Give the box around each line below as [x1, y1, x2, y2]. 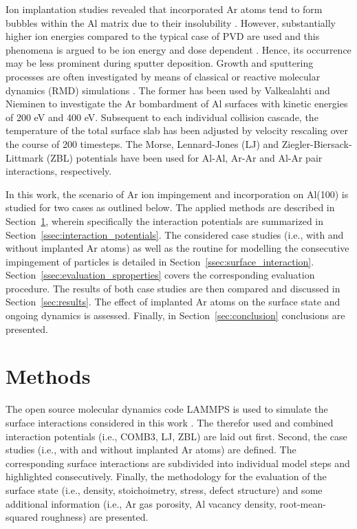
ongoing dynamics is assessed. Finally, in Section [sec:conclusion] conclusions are [6, 308, 345, 323]
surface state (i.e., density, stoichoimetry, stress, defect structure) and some [6, 482, 323, 497]
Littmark [6, 150, 44, 164]
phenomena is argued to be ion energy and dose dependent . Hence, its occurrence [6, 42, 351, 56]
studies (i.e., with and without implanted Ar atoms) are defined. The [6, 442, 296, 457]
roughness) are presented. [41, 510, 149, 524]
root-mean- [279, 496, 326, 510]
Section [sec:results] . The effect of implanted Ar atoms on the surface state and [6, 294, 340, 309]
